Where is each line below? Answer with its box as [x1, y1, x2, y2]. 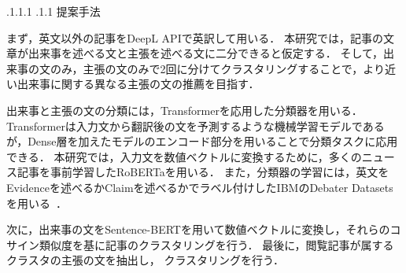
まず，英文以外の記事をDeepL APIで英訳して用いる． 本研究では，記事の [6, 29, 383, 46]
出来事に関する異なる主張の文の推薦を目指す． [17, 76, 260, 92]
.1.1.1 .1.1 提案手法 [6, 3, 101, 19]
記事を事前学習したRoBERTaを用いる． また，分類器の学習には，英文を [17, 164, 389, 180]
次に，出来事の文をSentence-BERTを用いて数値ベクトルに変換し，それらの [6, 221, 390, 238]
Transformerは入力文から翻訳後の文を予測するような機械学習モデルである [6, 117, 385, 134]
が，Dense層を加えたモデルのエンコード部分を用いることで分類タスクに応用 [6, 133, 398, 149]
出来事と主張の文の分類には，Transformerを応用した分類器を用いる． [6, 101, 363, 118]
